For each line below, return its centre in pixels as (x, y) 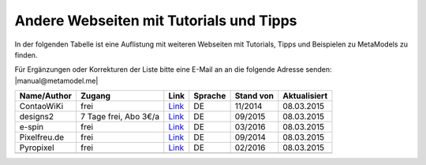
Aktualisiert (305, 96)
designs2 (37, 117)
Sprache (210, 96)
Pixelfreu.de (42, 137)
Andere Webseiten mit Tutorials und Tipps (156, 21)
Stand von (254, 96)
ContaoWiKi (41, 107)
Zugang (95, 96)
